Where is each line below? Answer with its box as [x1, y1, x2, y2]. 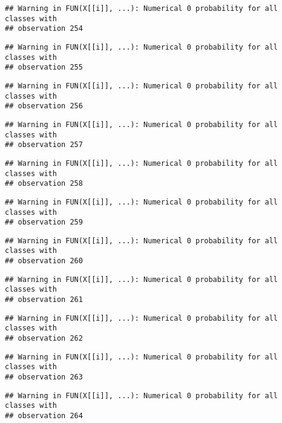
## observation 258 [5, 179, 83, 188]
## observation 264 [5, 412, 83, 420]
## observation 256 [5, 102, 83, 111]
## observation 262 [5, 334, 83, 343]
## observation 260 [5, 257, 83, 266]
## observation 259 [5, 218, 83, 227]
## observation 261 [5, 295, 83, 304]
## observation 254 [5, 24, 83, 33]
